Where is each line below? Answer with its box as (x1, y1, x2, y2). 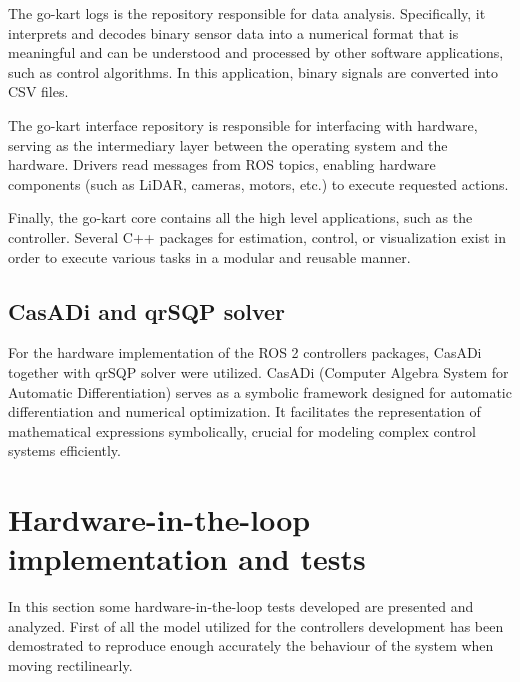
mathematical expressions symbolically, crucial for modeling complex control (8, 420, 476, 441)
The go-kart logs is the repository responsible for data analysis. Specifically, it (8, 3, 486, 23)
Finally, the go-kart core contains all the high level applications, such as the (8, 207, 473, 228)
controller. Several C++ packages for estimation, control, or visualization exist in (8, 226, 506, 247)
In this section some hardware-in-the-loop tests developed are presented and (8, 596, 474, 617)
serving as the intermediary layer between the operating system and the (8, 134, 448, 155)
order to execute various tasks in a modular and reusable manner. (8, 246, 411, 267)
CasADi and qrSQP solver (8, 295, 286, 326)
